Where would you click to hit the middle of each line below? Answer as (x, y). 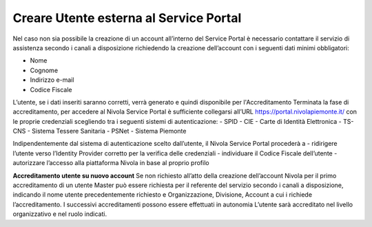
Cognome (44, 70)
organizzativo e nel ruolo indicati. (60, 214)
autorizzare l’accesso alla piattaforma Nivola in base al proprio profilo (111, 163)
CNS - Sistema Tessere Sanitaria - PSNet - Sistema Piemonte (100, 131)
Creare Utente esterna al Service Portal (127, 18)
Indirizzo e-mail (52, 80)
